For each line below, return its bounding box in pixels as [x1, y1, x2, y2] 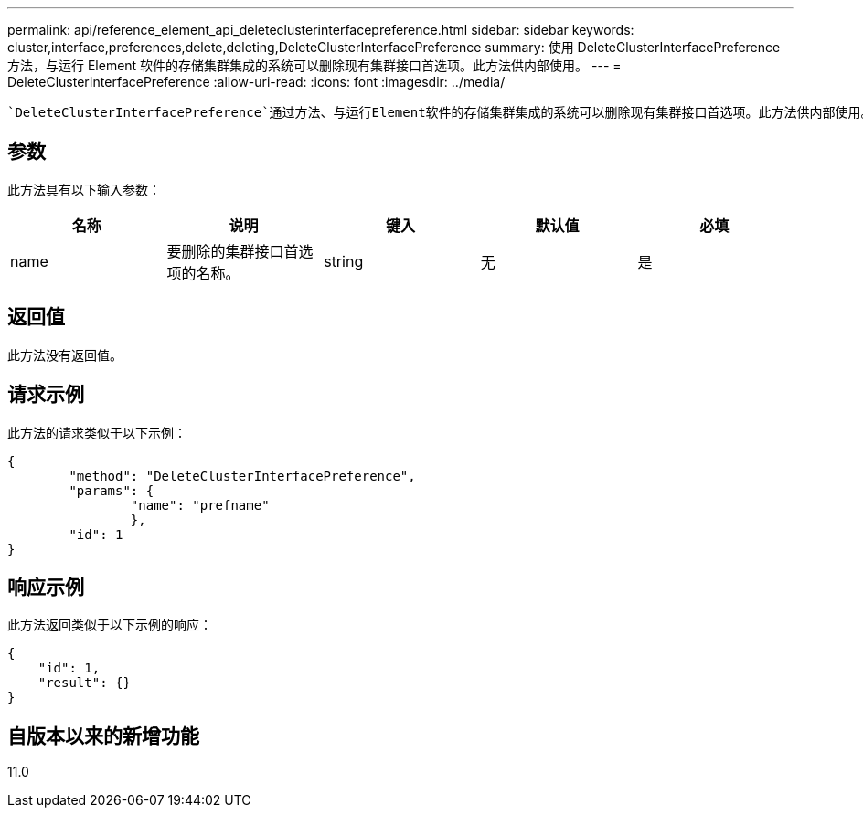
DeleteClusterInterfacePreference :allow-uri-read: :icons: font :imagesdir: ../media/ [7, 74, 506, 90]
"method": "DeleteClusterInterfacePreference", [69, 468, 416, 483]
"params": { [69, 482, 154, 498]
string [324, 251, 364, 270]
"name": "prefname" [130, 497, 270, 513]
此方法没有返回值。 [7, 346, 123, 363]
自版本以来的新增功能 [7, 724, 199, 747]
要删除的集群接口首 [166, 241, 299, 260]
